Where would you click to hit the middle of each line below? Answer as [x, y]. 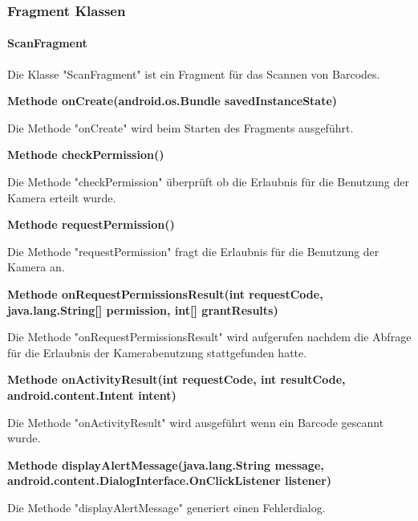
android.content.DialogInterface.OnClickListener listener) [170, 480]
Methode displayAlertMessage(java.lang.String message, [166, 464]
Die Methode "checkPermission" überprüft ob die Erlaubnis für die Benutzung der [208, 182]
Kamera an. [36, 267]
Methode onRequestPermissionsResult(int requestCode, [165, 293]
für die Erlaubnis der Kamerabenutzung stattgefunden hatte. [157, 352]
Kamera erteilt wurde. [62, 197]
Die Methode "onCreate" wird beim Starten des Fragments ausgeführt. [181, 127]
